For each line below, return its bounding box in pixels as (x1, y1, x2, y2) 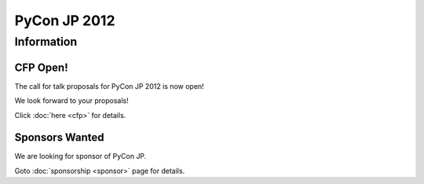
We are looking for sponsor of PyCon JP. (14, 152, 147, 161)
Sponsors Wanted (14, 131, 104, 145)
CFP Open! (14, 61, 68, 74)
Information (14, 35, 78, 49)
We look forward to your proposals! (14, 96, 129, 105)
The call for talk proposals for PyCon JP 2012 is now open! (14, 81, 204, 90)
